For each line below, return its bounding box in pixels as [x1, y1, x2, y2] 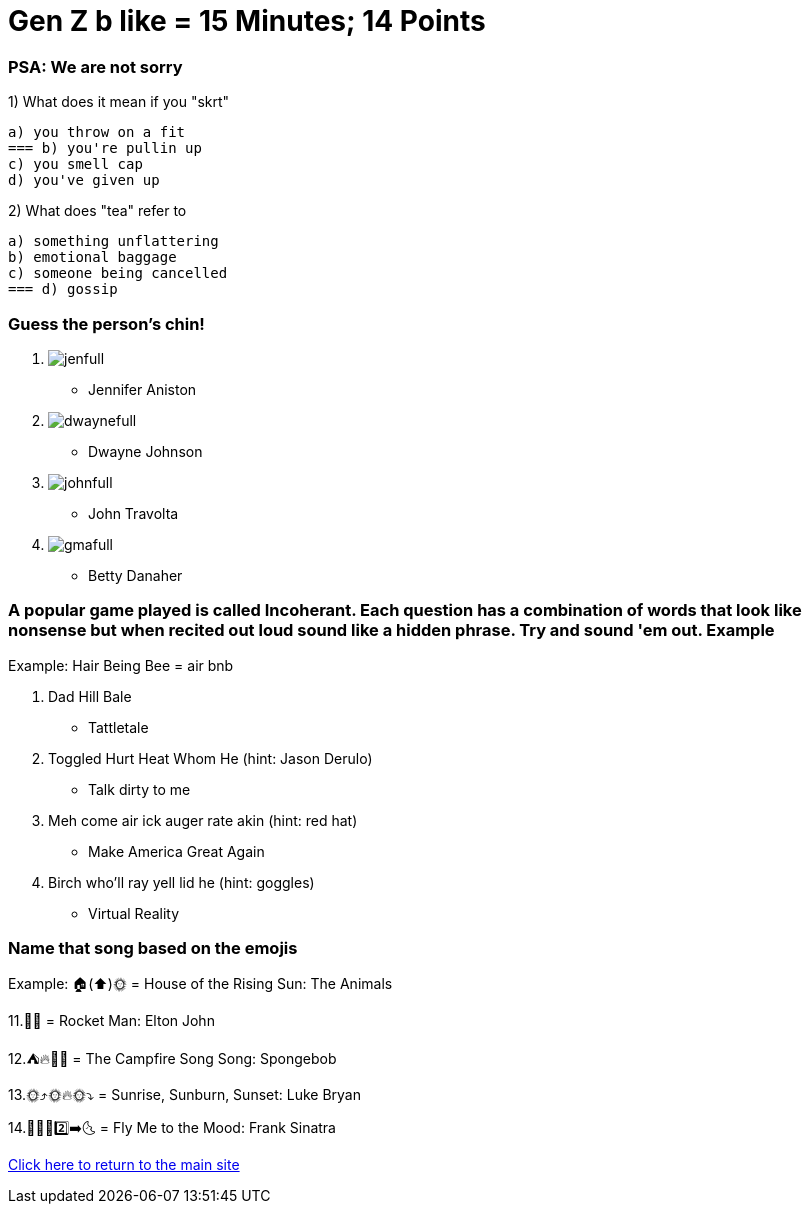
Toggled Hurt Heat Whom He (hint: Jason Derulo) [48, 749, 373, 767]
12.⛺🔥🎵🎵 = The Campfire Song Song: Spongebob [8, 1050, 337, 1068]
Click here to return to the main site [8, 1156, 240, 1174]
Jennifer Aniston [88, 380, 197, 398]
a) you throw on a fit [8, 124, 186, 141]
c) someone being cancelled [8, 265, 228, 282]
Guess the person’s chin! [8, 313, 205, 334]
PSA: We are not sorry [8, 56, 183, 77]
